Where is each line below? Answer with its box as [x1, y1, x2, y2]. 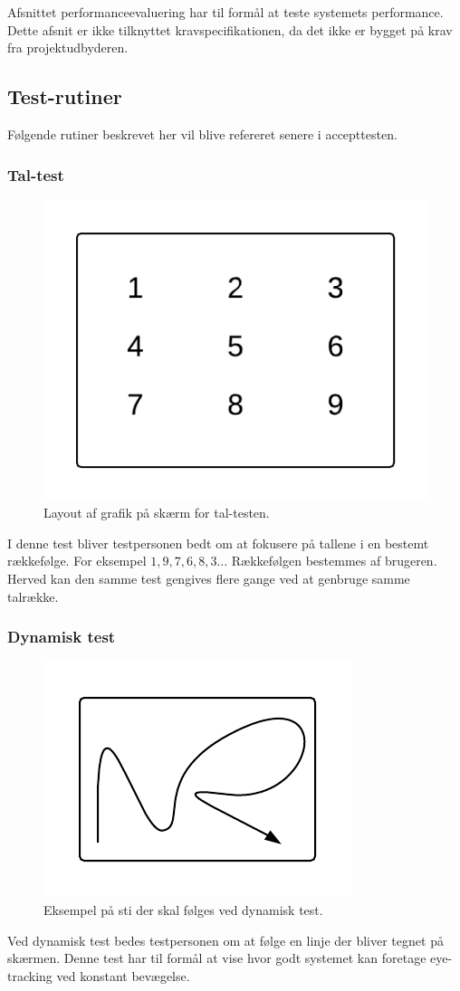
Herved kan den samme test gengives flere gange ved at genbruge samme [7, 568, 410, 587]
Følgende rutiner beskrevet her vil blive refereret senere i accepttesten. [7, 124, 398, 143]
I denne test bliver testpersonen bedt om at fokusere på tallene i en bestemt [7, 533, 429, 552]
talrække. [7, 586, 59, 605]
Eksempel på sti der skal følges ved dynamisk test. [43, 900, 323, 919]
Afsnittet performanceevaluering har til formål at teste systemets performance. [7, 3, 444, 21]
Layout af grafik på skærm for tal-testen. [43, 503, 270, 522]
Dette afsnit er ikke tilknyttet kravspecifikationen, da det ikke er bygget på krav [7, 20, 453, 39]
